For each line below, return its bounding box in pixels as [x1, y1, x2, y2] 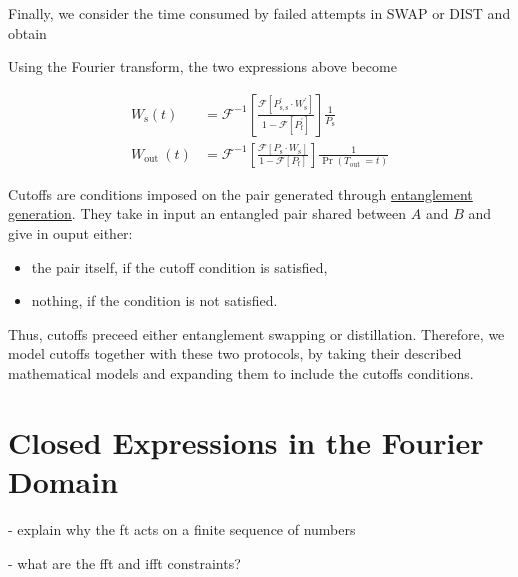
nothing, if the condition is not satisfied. [31, 290, 278, 311]
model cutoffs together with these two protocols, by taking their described [8, 343, 462, 364]
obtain [8, 22, 47, 43]
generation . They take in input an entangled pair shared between [8, 203, 407, 224]
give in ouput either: [8, 223, 133, 244]
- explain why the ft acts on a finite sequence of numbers [8, 518, 356, 539]
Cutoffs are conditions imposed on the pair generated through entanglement [8, 183, 473, 204]
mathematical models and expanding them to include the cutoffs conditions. [8, 363, 474, 383]
